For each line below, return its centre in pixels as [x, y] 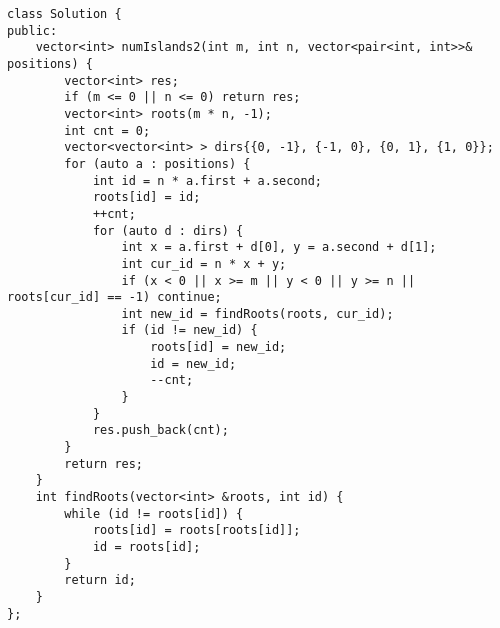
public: [32, 30]
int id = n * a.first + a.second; [207, 180]
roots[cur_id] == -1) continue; [114, 297]
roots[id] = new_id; [218, 347]
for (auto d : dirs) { [168, 230]
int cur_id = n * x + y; [204, 263]
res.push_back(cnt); [160, 430]
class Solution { [64, 14]
